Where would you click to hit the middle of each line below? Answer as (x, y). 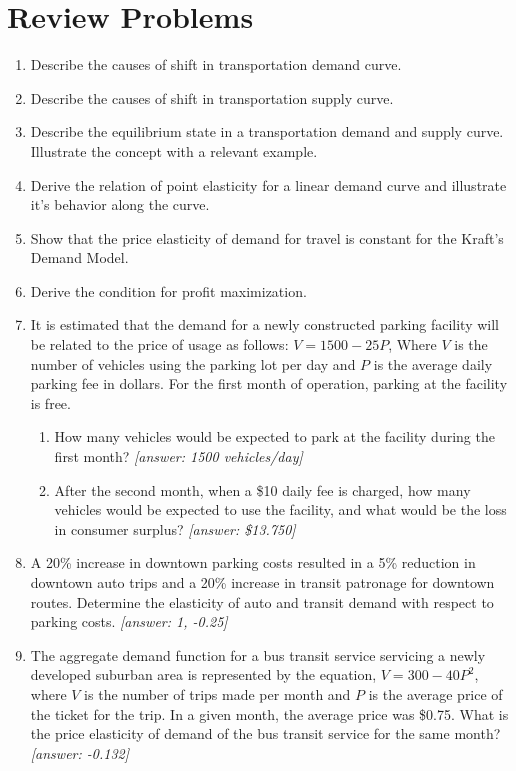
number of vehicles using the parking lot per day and (193, 363)
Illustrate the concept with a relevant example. (174, 150)
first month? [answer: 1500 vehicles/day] (178, 456)
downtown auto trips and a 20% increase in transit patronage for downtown (262, 582)
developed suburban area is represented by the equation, (203, 674)
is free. (50, 402)
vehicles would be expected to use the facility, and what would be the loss (280, 509)
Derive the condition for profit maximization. (168, 290)
